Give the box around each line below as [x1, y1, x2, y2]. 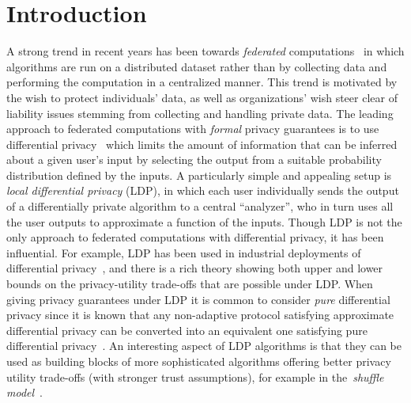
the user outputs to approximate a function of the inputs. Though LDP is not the [6, 213, 402, 230]
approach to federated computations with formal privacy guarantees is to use [6, 120, 379, 137]
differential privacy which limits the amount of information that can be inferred [6, 135, 398, 152]
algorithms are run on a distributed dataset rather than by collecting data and [6, 58, 387, 74]
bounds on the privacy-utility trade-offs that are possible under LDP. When [6, 276, 373, 292]
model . [6, 384, 43, 401]
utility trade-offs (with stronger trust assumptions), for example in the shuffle [6, 368, 384, 385]
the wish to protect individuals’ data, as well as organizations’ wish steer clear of [6, 89, 398, 105]
